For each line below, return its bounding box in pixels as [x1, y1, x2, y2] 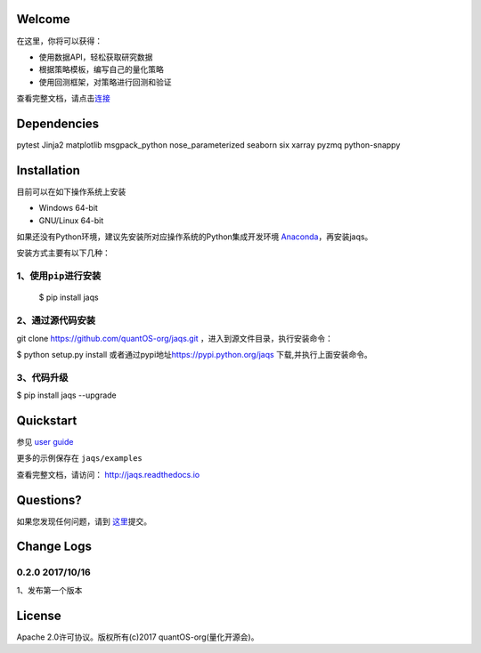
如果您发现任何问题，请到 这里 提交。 [16, 516, 151, 527]
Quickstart [16, 413, 77, 428]
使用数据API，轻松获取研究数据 [38, 52, 153, 62]
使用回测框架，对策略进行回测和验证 [38, 77, 172, 87]
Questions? [16, 492, 82, 507]
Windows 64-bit [38, 203, 98, 214]
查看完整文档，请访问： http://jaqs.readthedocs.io [16, 469, 200, 480]
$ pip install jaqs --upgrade [16, 390, 118, 400]
